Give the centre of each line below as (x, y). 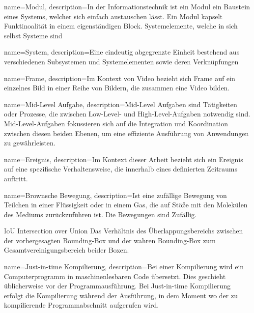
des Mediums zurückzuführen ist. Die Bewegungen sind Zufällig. (100, 214)
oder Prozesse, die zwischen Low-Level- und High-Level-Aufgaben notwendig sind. (127, 114)
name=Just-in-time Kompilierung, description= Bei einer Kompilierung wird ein (124, 267)
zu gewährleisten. (30, 143)
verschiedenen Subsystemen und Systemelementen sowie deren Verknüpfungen (121, 61)
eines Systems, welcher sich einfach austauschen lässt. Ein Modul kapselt (113, 16)
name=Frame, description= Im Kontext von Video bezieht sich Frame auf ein (120, 78)
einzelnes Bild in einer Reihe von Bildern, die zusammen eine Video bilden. (117, 88)
